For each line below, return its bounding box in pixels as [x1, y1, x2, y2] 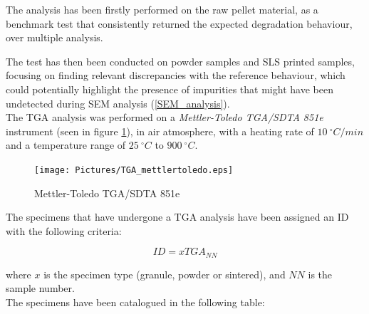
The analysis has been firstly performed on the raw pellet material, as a [6, 2, 318, 16]
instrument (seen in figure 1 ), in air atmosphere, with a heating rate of [6, 123, 314, 138]
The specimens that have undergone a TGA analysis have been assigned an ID [6, 209, 349, 224]
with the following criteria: [6, 223, 122, 238]
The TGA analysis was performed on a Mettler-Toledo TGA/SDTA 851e [6, 110, 323, 125]
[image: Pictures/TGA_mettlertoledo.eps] [34, 164, 234, 175]
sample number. [6, 281, 75, 295]
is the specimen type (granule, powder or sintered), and [43, 266, 286, 281]
